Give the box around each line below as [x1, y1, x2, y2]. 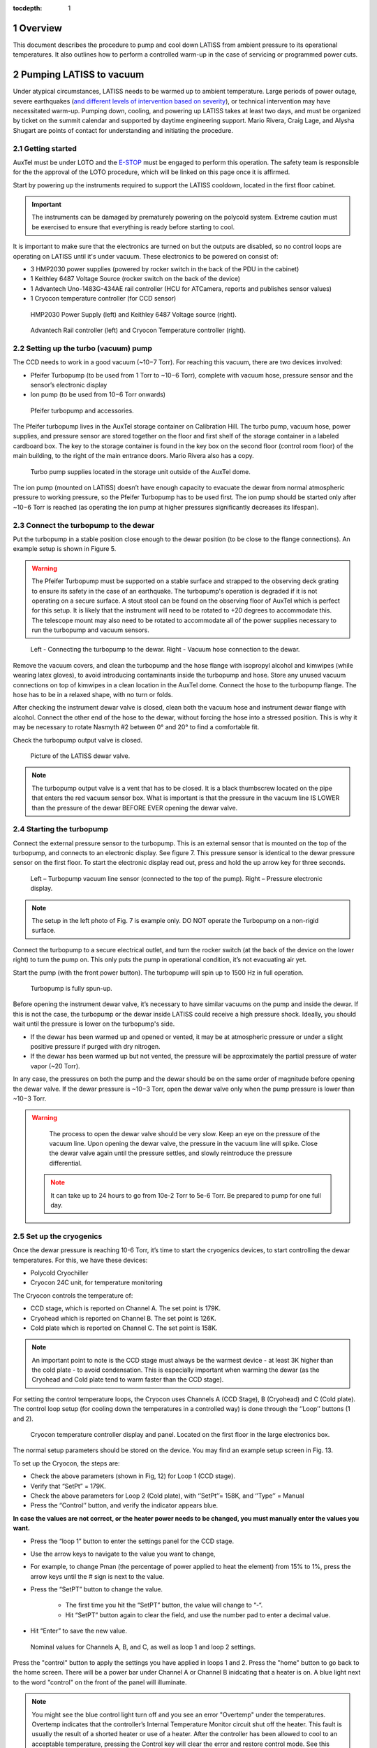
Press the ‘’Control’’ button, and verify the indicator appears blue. [30, 1501, 219, 1510]
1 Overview [13, 22, 63, 34]
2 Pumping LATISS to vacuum [13, 69, 145, 80]
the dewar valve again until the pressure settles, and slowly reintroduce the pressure [49, 1149, 293, 1157]
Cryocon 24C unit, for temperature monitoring [30, 1278, 163, 1287]
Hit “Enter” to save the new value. [30, 1626, 127, 1635]
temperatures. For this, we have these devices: [13, 1256, 148, 1264]
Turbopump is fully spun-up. [30, 984, 113, 992]
